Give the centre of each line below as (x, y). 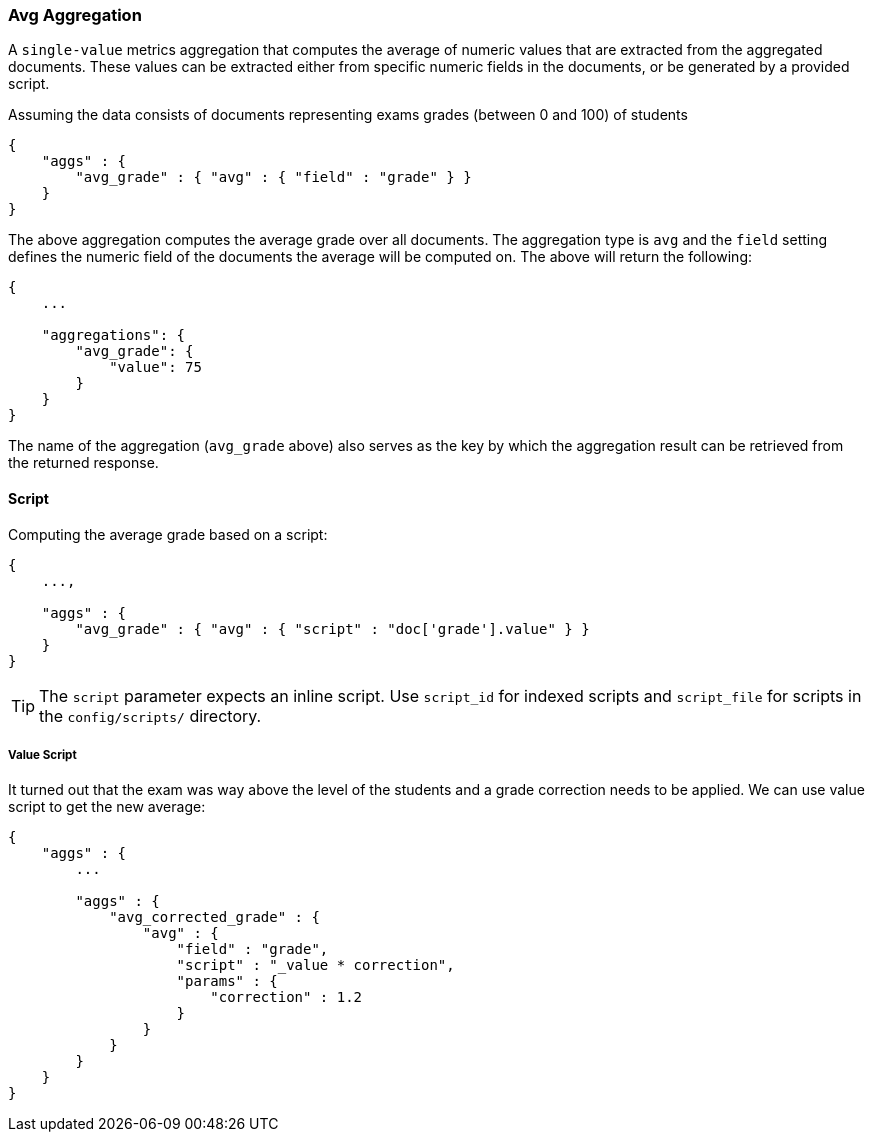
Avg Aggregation (75, 15)
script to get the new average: (107, 807)
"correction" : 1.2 (286, 997)
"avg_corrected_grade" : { (214, 917)
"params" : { (227, 981)
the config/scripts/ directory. (150, 715)
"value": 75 (155, 367)
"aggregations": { (113, 335)
